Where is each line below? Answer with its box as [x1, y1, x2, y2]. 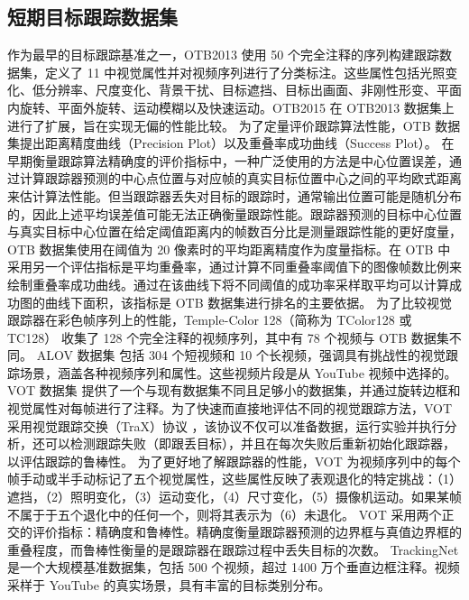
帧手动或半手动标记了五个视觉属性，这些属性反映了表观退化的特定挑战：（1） [7, 469, 462, 488]
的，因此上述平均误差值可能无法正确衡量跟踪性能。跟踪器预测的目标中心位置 [7, 204, 462, 223]
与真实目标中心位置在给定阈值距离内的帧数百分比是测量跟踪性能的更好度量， [7, 222, 462, 241]
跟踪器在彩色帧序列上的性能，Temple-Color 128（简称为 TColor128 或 [7, 310, 412, 329]
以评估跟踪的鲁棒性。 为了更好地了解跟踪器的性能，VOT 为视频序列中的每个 [7, 451, 461, 470]
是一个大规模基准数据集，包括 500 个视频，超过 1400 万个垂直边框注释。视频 [7, 558, 460, 577]
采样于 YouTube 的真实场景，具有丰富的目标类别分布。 [7, 576, 331, 595]
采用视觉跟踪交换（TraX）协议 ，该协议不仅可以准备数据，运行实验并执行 [7, 416, 445, 435]
